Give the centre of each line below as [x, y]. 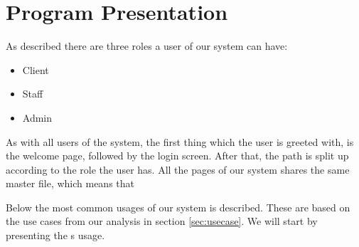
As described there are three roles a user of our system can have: [147, 46]
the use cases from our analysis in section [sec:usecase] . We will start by [162, 221]
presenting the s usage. [55, 235]
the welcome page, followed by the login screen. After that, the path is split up [177, 156]
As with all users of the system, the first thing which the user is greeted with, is [180, 141]
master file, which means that [70, 183]
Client [36, 69]
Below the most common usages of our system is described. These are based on [178, 207]
